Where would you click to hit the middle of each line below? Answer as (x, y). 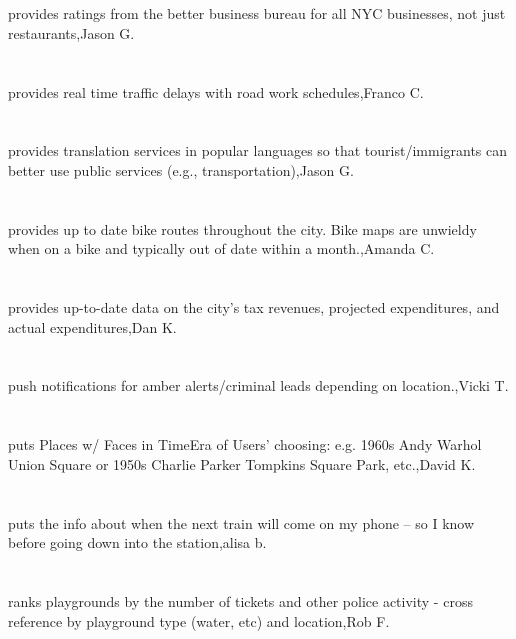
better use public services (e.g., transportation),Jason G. (181, 169)
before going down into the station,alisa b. (137, 542)
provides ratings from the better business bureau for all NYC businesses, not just (257, 13)
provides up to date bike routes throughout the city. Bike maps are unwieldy (242, 228)
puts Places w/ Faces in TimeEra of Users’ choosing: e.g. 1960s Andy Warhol (245, 444)
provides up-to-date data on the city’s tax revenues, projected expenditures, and (254, 307)
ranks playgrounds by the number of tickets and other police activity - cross (240, 601)
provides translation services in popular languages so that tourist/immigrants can (258, 150)
